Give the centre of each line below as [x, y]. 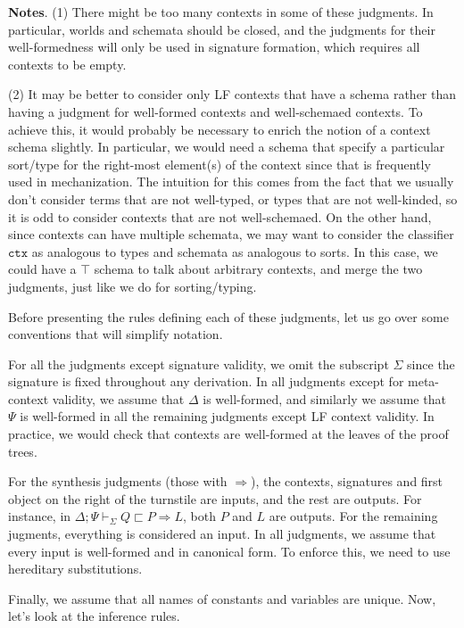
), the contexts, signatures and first [347, 481]
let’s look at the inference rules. [94, 616]
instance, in [40, 516]
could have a [42, 269]
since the [431, 364]
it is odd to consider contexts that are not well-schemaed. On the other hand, [220, 216]
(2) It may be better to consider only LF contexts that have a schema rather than [232, 94]
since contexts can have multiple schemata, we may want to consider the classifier [231, 234]
